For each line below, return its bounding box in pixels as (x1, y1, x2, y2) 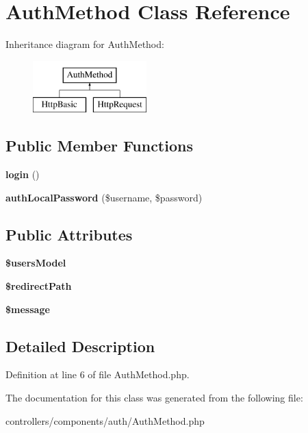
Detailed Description (5, 335, 155, 356)
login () (5, 167, 40, 182)
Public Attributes (5, 223, 133, 245)
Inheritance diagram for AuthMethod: (5, 37, 164, 51)
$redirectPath (5, 279, 72, 293)
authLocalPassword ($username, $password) (5, 190, 203, 204)
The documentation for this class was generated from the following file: (5, 391, 303, 405)
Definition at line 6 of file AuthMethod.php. (5, 367, 190, 382)
